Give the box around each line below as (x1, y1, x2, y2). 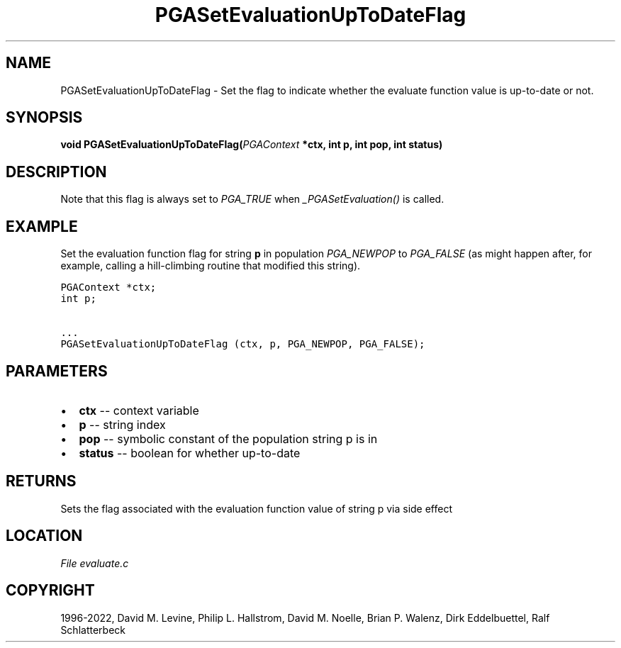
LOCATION (6, 527, 83, 545)
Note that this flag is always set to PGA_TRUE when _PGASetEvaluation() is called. (60, 193, 444, 206)
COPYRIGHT (6, 581, 95, 600)
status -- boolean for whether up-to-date (79, 445, 301, 460)
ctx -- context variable (79, 403, 199, 418)
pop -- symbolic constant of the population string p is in (79, 431, 378, 446)
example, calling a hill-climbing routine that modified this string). (60, 259, 361, 272)
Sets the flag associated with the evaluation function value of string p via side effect (60, 502, 453, 515)
